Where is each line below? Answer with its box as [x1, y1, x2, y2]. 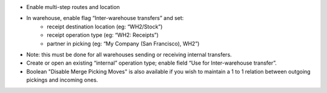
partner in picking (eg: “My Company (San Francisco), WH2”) [47, 40, 200, 47]
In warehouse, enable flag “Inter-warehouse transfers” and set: [26, 14, 184, 22]
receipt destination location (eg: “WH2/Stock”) [47, 23, 163, 30]
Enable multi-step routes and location [26, 4, 121, 10]
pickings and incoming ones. [26, 76, 98, 84]
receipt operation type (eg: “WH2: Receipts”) [47, 31, 159, 39]
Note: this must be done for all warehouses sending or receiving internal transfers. [26, 51, 233, 58]
